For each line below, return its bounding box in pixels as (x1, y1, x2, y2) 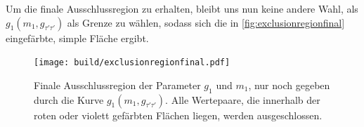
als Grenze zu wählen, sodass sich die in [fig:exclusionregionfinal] (67, 15, 345, 29)
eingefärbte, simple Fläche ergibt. (6, 30, 149, 45)
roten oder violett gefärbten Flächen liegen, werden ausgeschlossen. (34, 107, 323, 122)
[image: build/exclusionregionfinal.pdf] (34, 58, 230, 68)
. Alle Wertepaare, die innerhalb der (165, 92, 320, 107)
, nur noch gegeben (248, 77, 330, 92)
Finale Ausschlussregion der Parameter (34, 77, 201, 92)
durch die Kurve (34, 92, 104, 107)
